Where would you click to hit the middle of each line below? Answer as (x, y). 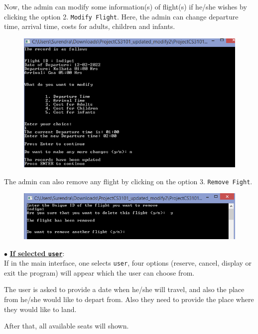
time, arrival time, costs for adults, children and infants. (90, 26)
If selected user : (37, 253)
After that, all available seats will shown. (66, 326)
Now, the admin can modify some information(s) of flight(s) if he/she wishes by (126, 6)
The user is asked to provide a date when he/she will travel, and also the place (124, 289)
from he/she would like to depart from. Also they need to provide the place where (129, 299)
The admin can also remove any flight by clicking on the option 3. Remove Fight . (128, 181)
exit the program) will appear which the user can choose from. (99, 272)
